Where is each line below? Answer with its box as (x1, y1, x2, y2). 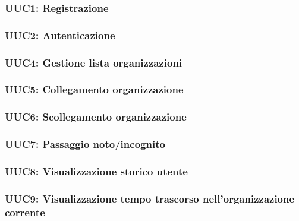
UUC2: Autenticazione (5, 27, 115, 42)
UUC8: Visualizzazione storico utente (5, 163, 188, 178)
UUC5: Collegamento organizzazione (5, 82, 184, 97)
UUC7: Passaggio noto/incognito (5, 137, 165, 151)
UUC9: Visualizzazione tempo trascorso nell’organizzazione (5, 191, 295, 206)
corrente (5, 204, 45, 219)
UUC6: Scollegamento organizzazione (5, 109, 187, 124)
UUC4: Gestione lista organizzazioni (5, 55, 182, 70)
